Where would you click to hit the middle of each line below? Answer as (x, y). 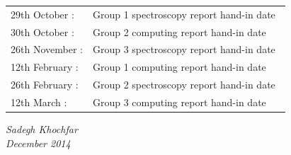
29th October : (42, 14)
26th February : (45, 85)
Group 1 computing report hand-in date (179, 67)
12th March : (39, 102)
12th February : (45, 67)
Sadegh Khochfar (42, 129)
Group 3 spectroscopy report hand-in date (184, 49)
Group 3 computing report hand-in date (179, 102)
